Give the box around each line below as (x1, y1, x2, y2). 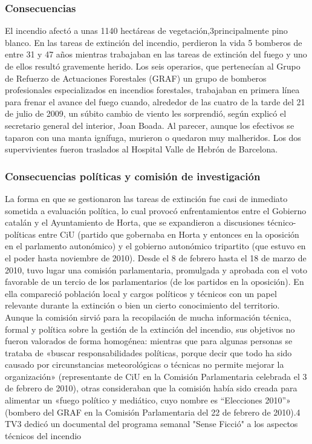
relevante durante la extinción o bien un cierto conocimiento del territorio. (5, 299, 280, 312)
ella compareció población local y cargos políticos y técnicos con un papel (5, 287, 277, 299)
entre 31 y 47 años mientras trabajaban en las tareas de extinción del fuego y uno (5, 48, 307, 60)
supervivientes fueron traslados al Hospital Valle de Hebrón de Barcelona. (5, 143, 278, 155)
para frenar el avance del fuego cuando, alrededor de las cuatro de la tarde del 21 (5, 95, 305, 108)
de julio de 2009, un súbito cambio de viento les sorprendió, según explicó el (5, 107, 287, 120)
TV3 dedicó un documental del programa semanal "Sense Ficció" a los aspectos (5, 417, 298, 430)
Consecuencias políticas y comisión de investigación (5, 168, 261, 183)
